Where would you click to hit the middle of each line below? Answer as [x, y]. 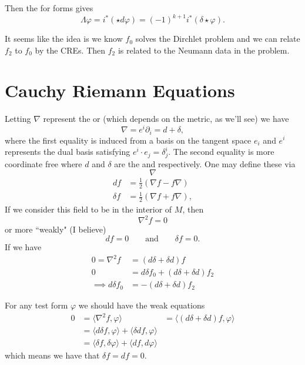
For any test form [36, 305]
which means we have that [52, 355]
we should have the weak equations [142, 305]
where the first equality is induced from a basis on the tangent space [128, 140]
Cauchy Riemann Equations [120, 90]
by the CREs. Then [70, 50]
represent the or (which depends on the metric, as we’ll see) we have [166, 119]
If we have [23, 246]
